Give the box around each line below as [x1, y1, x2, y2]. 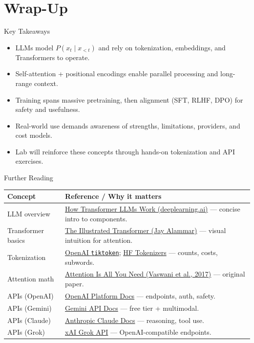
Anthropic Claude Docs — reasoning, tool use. [65, 315, 204, 325]
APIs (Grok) [7, 327, 45, 337]
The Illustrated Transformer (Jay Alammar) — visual [65, 225, 226, 236]
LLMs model [15, 42, 54, 52]
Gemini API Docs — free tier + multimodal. [65, 302, 199, 313]
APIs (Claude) [7, 315, 51, 325]
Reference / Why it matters [65, 191, 162, 201]
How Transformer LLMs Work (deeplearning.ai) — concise [65, 204, 240, 214]
